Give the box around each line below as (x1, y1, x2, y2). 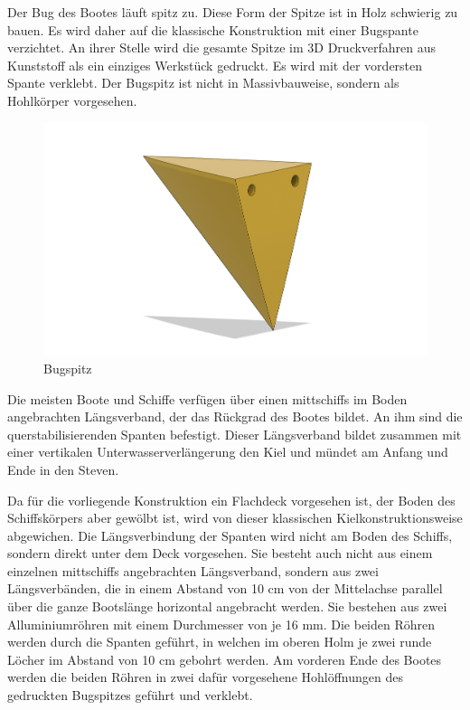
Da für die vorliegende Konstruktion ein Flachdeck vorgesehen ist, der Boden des (7, 490, 456, 509)
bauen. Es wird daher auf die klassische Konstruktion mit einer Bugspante (7, 20, 418, 39)
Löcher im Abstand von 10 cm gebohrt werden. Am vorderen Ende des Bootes (7, 649, 442, 668)
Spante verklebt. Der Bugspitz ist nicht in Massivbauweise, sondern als (7, 73, 399, 92)
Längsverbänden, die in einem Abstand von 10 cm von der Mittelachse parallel (7, 579, 443, 598)
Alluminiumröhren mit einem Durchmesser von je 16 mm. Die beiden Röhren (7, 614, 436, 633)
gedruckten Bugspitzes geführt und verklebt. (7, 686, 253, 705)
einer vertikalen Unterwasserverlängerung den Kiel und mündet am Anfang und (7, 442, 448, 461)
